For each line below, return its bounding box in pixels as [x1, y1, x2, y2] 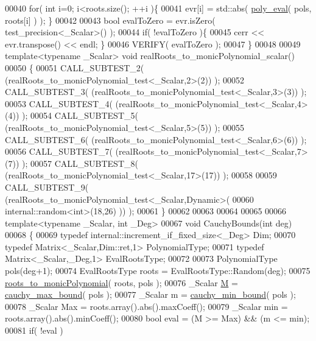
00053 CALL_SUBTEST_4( [5, 97, 113, 110]
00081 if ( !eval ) [5, 324, 63, 337]
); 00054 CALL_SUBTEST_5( [21, 109, 138, 122]
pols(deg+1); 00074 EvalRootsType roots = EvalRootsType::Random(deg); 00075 [5, 264, 311, 277]
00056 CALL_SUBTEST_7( [5, 145, 113, 158]
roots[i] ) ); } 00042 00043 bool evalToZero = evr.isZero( [5, 13, 216, 26]
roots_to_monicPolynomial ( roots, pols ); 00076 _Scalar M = [5, 276, 238, 289]
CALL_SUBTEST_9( [5, 180, 89, 193]
